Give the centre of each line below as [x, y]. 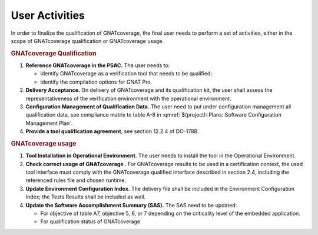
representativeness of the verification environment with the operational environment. [128, 98]
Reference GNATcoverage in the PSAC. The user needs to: [98, 65]
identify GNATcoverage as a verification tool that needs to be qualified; [126, 74]
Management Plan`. [49, 123]
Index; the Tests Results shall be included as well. [86, 197]
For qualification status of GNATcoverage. [91, 221]
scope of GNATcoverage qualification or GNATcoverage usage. [87, 41]
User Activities [48, 15]
